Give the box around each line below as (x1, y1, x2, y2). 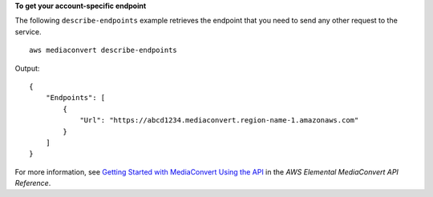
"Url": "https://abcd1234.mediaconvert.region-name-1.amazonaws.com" (79, 116, 359, 125)
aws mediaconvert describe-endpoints (29, 46, 178, 55)
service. (14, 26, 42, 36)
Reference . (14, 179, 51, 188)
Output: (14, 63, 40, 73)
